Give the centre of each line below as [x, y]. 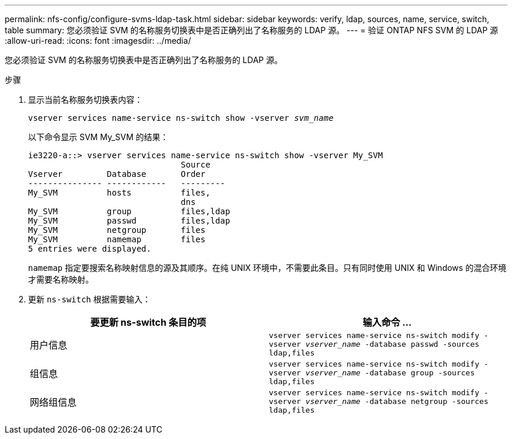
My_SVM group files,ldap [129, 211]
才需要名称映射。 [61, 279]
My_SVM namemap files [117, 239]
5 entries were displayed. [90, 249]
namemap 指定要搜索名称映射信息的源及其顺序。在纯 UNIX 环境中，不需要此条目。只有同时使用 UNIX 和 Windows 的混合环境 [267, 268]
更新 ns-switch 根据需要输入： [89, 299]
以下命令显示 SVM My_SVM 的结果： [98, 137]
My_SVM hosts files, [119, 193]
